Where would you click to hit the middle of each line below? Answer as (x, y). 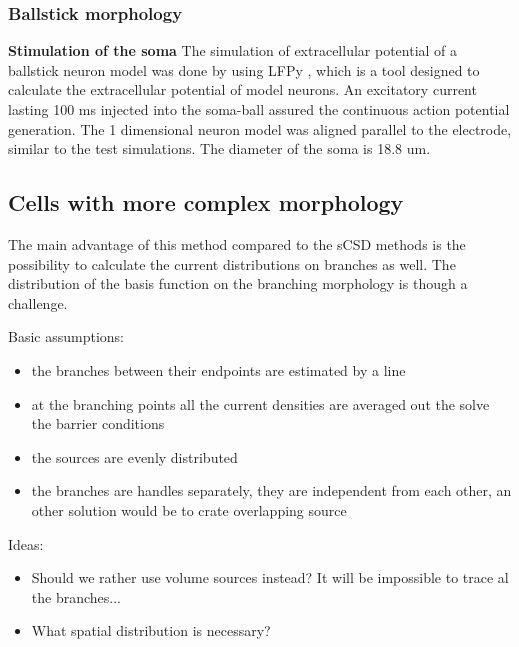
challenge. (38, 302)
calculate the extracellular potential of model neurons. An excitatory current (242, 89)
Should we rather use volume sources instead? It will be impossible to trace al (270, 577)
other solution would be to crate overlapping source (189, 509)
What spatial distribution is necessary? (151, 630)
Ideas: (26, 543)
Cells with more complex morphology (206, 202)
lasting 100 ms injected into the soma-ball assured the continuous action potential (259, 109)
